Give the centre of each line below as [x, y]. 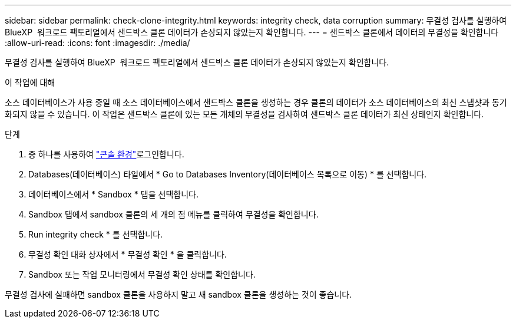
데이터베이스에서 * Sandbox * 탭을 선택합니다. [113, 194]
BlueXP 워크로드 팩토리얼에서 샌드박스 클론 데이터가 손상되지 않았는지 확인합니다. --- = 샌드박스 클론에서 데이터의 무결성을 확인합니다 [252, 32]
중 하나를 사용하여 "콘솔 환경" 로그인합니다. [106, 154]
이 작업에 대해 [30, 82]
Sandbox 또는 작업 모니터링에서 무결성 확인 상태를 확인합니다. [142, 274]
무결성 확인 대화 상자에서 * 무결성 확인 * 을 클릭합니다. [128, 254]
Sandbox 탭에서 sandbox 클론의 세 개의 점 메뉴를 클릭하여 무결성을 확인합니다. [173, 214]
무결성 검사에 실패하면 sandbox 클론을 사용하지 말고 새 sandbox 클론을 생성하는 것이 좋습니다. [178, 294]
